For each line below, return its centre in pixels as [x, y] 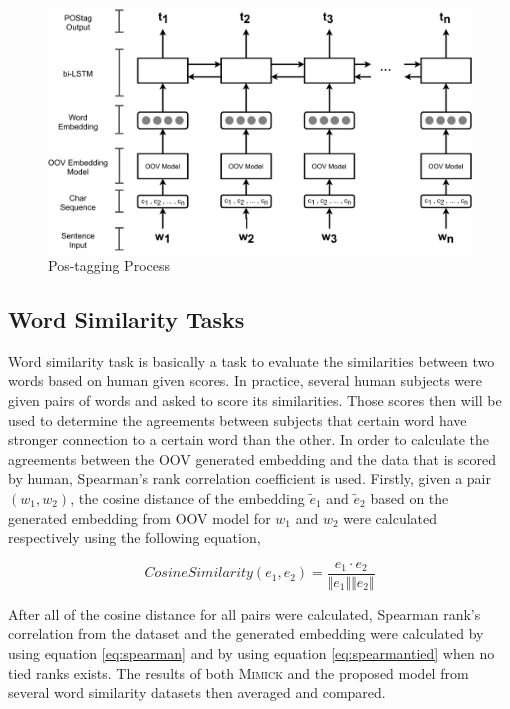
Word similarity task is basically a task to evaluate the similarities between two [251, 360]
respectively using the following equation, [134, 537]
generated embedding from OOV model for [139, 517]
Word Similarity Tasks [126, 319]
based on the [409, 498]
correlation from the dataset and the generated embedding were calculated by [246, 633]
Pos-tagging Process [109, 265]
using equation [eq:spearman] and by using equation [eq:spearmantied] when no [251, 653]
